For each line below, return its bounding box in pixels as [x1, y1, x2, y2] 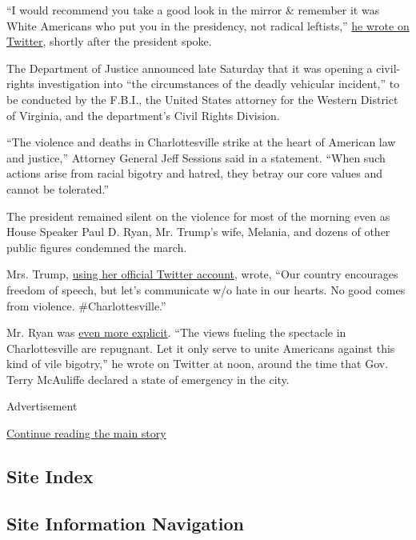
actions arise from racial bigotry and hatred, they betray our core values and [6, 165, 382, 182]
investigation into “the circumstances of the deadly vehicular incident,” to [38, 75, 400, 92]
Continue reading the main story [6, 425, 166, 442]
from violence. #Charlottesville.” [6, 297, 166, 314]
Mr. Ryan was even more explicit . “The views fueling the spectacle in [6, 324, 346, 341]
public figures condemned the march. [6, 238, 187, 255]
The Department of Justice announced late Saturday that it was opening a [6, 59, 373, 76]
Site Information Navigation [6, 510, 244, 535]
